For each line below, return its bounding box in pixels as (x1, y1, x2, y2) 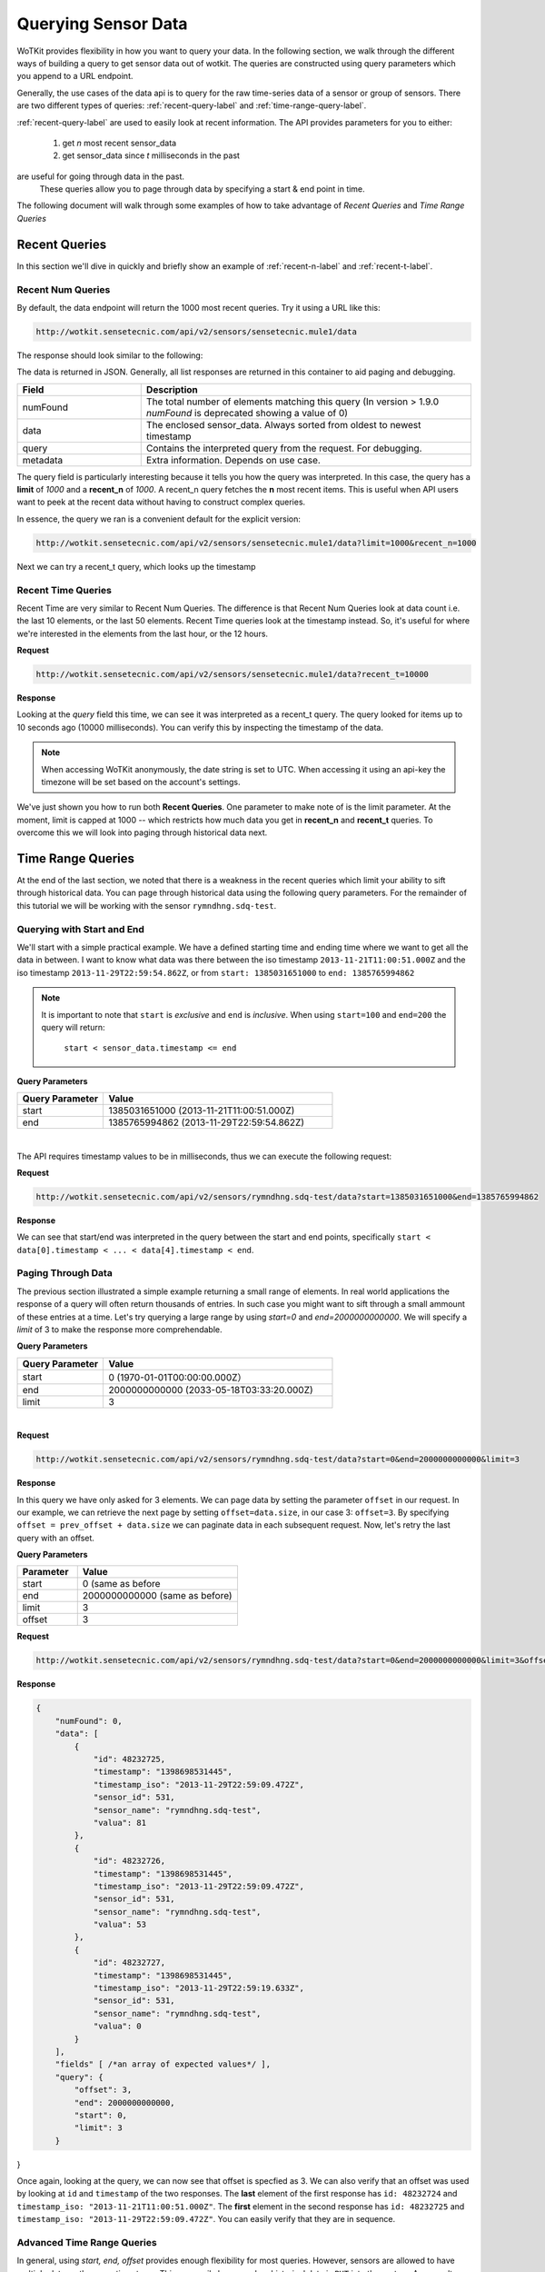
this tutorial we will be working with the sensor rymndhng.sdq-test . (16, 900, 277, 911)
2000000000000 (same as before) (82, 1589, 233, 1602)
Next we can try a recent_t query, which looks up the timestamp (16, 561, 256, 572)
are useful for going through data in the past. (16, 171, 185, 182)
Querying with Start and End (16, 922, 145, 935)
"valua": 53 (93, 1919, 147, 1930)
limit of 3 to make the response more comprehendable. (16, 1323, 223, 1335)
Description (145, 383, 199, 395)
